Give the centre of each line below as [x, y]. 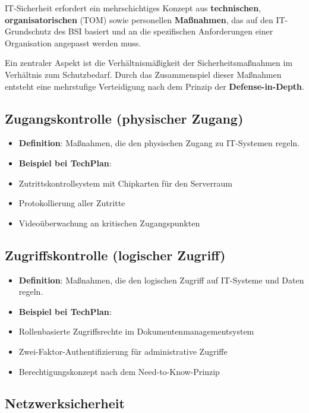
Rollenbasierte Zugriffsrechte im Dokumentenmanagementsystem [136, 331]
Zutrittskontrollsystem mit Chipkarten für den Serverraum [125, 183]
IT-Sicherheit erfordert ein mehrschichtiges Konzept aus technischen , [133, 8]
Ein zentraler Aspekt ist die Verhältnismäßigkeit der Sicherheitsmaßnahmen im [149, 63]
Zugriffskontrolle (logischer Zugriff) [115, 255]
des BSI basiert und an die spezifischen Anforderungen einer [163, 31]
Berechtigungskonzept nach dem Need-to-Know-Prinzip [119, 371]
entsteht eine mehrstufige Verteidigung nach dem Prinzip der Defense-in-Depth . [154, 86]
